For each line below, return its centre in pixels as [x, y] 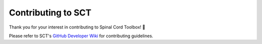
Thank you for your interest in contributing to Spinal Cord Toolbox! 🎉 [77, 27]
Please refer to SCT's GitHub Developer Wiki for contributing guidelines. [81, 36]
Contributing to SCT [50, 13]
